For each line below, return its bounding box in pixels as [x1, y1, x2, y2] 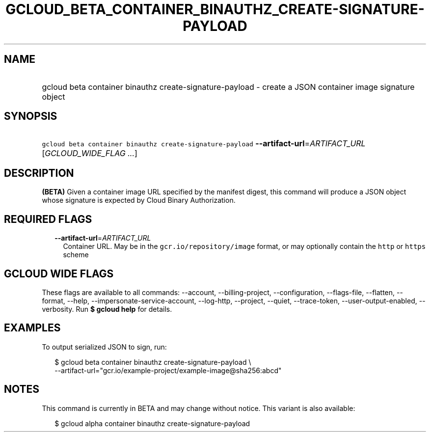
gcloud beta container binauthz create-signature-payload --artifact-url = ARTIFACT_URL [42, 138, 366, 149]
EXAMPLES [4, 322, 61, 334]
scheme [63, 250, 89, 259]
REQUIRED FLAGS [4, 213, 92, 225]
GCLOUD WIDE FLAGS [4, 267, 114, 280]
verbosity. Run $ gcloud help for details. [42, 304, 172, 313]
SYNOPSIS [4, 110, 57, 123]
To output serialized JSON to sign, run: [42, 342, 167, 351]
